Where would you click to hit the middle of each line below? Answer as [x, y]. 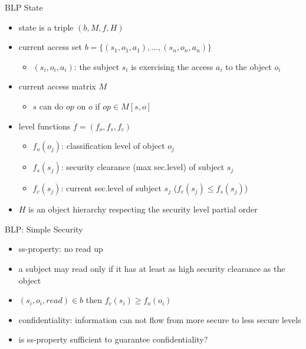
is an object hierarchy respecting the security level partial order [143, 209]
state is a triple [46, 27]
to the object [249, 66]
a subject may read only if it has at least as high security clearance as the [152, 268]
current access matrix [57, 86]
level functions [45, 126]
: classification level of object [113, 146]
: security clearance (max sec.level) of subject [143, 167]
